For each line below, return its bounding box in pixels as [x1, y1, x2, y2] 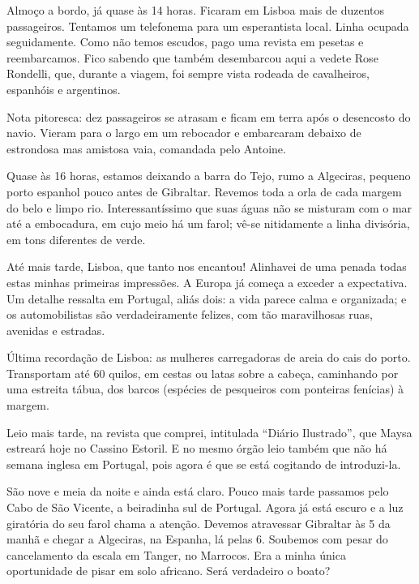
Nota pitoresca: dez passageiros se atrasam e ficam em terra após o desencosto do [6, 108, 411, 125]
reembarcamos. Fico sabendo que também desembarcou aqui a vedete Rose [6, 49, 378, 66]
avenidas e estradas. [6, 321, 105, 338]
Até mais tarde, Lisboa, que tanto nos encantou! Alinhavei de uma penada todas [6, 258, 407, 275]
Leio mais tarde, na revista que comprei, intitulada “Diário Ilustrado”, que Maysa [6, 423, 413, 440]
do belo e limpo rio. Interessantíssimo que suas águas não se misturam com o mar [6, 199, 413, 216]
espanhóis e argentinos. [6, 80, 121, 97]
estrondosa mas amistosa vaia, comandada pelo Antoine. [6, 140, 286, 157]
